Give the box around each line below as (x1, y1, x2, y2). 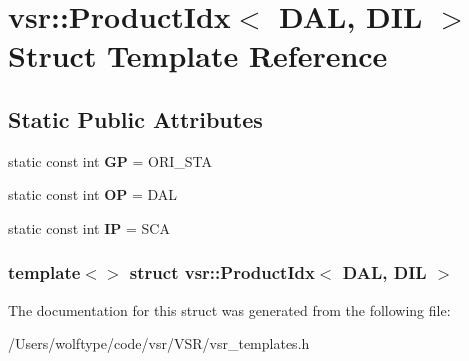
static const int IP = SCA (8, 217, 170, 238)
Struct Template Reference (8, 35, 388, 76)
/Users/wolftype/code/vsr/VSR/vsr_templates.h (8, 333, 310, 354)
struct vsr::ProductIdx (129, 260, 315, 285)
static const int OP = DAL (8, 184, 178, 205)
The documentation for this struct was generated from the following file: (8, 299, 451, 320)
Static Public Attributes (8, 103, 263, 134)
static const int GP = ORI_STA (8, 150, 213, 171)
